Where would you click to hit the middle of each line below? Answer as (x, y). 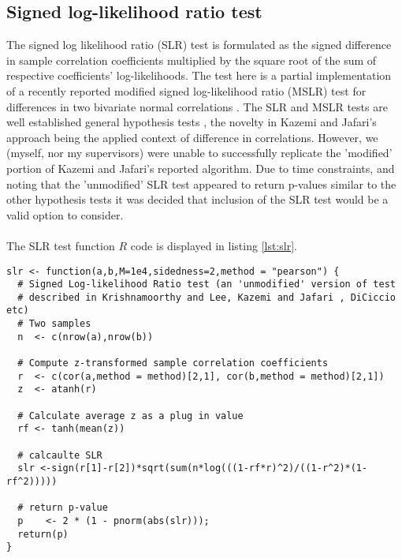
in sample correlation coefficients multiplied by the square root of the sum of (192, 60)
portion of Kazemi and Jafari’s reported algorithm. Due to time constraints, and (201, 168)
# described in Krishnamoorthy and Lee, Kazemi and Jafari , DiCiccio (207, 297)
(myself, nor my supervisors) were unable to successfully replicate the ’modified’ (199, 153)
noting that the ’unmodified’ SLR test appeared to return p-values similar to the (201, 184)
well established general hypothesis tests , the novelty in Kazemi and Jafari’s (192, 122)
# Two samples (54, 324)
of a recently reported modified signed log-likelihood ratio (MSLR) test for (186, 90)
